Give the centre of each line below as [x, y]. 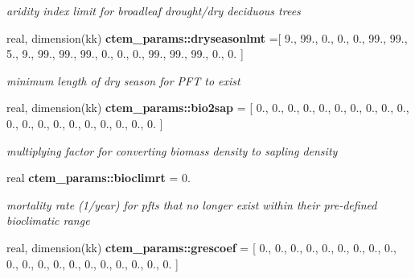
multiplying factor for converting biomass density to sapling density [172, 150]
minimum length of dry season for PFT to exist [123, 80]
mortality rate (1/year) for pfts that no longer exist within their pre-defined [192, 204]
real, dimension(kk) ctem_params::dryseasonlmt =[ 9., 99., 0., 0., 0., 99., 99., [207, 37]
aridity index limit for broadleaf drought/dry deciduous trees [154, 10]
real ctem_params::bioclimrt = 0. [99, 178]
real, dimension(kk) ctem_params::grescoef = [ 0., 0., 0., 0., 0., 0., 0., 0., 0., [201, 247]
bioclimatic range [48, 220]
